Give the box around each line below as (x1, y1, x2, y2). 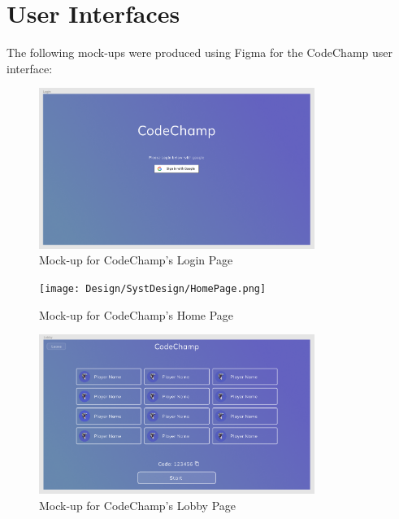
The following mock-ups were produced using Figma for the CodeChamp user (7, 44, 393, 61)
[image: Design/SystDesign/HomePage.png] (39, 282, 267, 294)
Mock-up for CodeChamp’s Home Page (39, 306, 234, 323)
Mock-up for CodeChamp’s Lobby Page (39, 497, 236, 514)
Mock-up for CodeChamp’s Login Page (39, 251, 233, 268)
